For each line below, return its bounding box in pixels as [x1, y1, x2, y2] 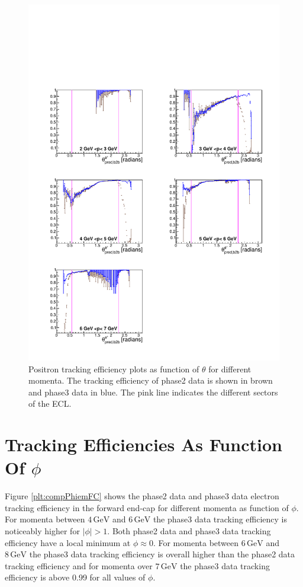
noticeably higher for [5, 524, 80, 537]
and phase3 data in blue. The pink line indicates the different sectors [28, 385, 278, 398]
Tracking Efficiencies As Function [5, 432, 282, 457]
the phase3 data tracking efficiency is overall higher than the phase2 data [29, 548, 295, 560]
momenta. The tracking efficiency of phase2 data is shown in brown [28, 374, 273, 387]
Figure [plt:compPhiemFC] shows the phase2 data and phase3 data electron [5, 490, 279, 502]
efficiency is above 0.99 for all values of [5, 571, 146, 583]
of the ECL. [28, 397, 72, 410]
